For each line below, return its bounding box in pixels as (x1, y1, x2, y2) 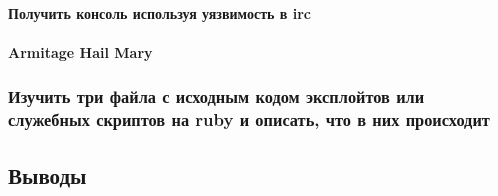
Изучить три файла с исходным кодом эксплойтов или (8, 84, 425, 109)
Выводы (8, 159, 87, 190)
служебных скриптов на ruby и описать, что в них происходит (8, 107, 490, 132)
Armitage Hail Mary (8, 41, 153, 62)
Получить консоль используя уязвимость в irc (8, 2, 311, 23)
